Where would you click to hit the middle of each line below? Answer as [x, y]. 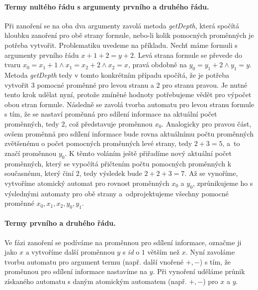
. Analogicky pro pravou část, [207, 123]
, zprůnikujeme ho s [223, 183]
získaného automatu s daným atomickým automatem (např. [96, 281]
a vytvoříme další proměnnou [70, 252]
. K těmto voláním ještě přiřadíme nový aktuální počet [148, 153]
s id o [131, 252]
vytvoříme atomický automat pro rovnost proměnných [87, 183]
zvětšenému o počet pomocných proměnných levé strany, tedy [98, 143]
